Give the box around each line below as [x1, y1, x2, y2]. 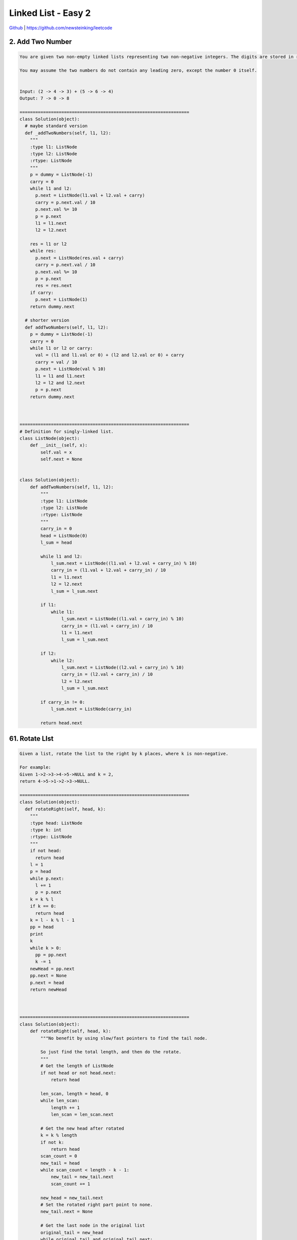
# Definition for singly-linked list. [19, 429, 114, 434]
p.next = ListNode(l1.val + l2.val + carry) [35, 192, 146, 198]
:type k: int [30, 827, 62, 833]
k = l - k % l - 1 [30, 918, 75, 923]
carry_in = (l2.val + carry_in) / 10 [61, 672, 153, 677]
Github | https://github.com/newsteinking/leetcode [9, 25, 112, 31]
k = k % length [40, 1132, 78, 1138]
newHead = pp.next [30, 966, 75, 972]
